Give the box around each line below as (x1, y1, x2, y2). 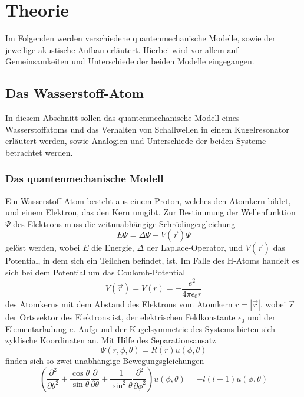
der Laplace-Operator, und (146, 241, 243, 254)
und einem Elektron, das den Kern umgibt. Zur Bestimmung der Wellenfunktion (5, 206, 296, 218)
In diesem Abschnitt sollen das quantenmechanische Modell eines (5, 111, 240, 124)
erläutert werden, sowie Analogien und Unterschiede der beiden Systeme (5, 134, 266, 147)
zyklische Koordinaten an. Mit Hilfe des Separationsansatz (5, 334, 216, 346)
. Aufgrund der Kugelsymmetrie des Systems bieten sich (73, 322, 276, 334)
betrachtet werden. (5, 146, 73, 158)
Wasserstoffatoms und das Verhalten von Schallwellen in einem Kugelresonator (5, 123, 289, 135)
